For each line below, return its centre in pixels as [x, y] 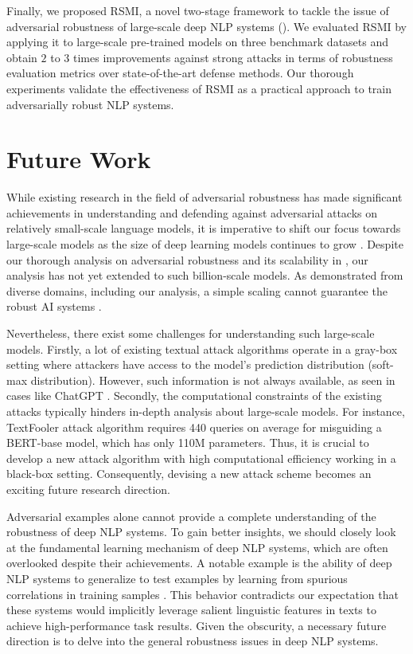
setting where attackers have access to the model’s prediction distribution [185, 364]
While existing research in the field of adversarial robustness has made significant [205, 197]
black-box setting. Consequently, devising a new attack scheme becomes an [189, 474]
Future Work [79, 159]
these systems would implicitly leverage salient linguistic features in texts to [191, 610]
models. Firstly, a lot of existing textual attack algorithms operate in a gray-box [202, 349]
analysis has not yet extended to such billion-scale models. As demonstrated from [205, 275]
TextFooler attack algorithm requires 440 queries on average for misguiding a [194, 427]
